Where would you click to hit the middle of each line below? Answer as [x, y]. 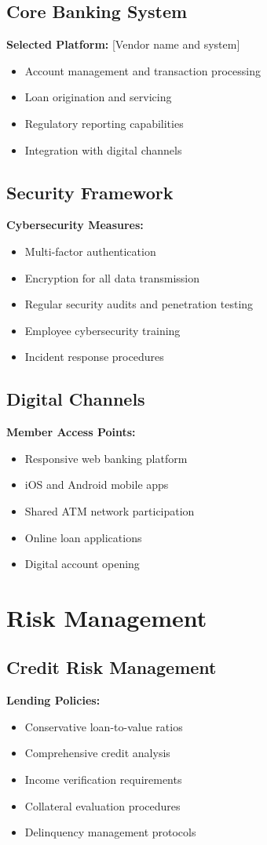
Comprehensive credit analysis [97, 753]
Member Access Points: [71, 432]
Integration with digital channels [103, 149]
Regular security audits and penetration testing [139, 304]
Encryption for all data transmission [112, 277]
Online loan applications [83, 537]
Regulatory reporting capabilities [104, 123]
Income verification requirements [103, 779]
